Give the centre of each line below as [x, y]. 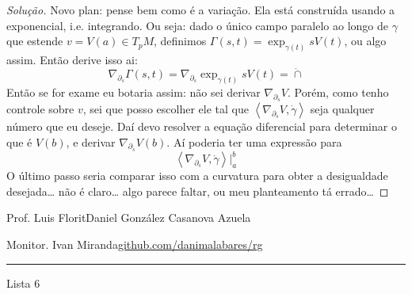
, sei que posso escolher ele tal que [166, 108]
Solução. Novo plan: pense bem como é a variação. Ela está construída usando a [201, 10]
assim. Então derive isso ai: [72, 60]
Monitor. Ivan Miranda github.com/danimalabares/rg [135, 244]
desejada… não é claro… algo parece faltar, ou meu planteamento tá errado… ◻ [198, 191]
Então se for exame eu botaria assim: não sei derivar [134, 92]
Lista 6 [23, 283]
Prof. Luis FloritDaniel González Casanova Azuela [129, 218]
